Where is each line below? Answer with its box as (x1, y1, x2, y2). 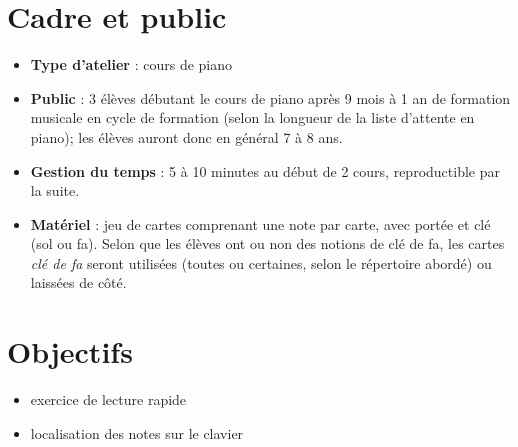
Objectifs (7, 331, 133, 372)
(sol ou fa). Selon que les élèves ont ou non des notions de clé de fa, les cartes (30, 233, 505, 254)
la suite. (30, 180, 80, 201)
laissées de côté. (30, 272, 127, 293)
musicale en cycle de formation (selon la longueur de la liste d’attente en (30, 107, 475, 128)
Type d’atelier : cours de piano (30, 54, 233, 75)
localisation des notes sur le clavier (30, 422, 244, 443)
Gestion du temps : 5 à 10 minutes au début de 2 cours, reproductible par (30, 160, 500, 181)
